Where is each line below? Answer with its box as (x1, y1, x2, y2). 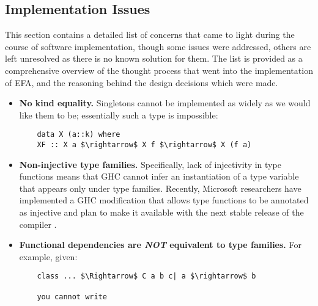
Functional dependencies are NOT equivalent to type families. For (19, 238, 301, 251)
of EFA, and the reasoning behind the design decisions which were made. (5, 76, 278, 89)
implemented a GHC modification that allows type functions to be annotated (19, 194, 309, 206)
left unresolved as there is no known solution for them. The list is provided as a (5, 52, 303, 65)
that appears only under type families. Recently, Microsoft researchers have (19, 181, 301, 194)
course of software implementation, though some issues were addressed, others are (5, 40, 311, 53)
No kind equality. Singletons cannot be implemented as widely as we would (19, 97, 311, 109)
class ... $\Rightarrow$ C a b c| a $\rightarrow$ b (37, 272, 256, 281)
